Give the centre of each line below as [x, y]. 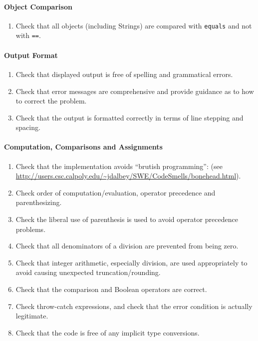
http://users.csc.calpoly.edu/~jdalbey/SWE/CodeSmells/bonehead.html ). [128, 176]
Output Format [31, 55]
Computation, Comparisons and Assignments [83, 147]
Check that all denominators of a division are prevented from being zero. [127, 246]
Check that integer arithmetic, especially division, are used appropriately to [131, 262]
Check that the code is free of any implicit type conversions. [108, 332]
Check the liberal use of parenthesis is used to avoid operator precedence [127, 219]
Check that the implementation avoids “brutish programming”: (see [119, 166]
